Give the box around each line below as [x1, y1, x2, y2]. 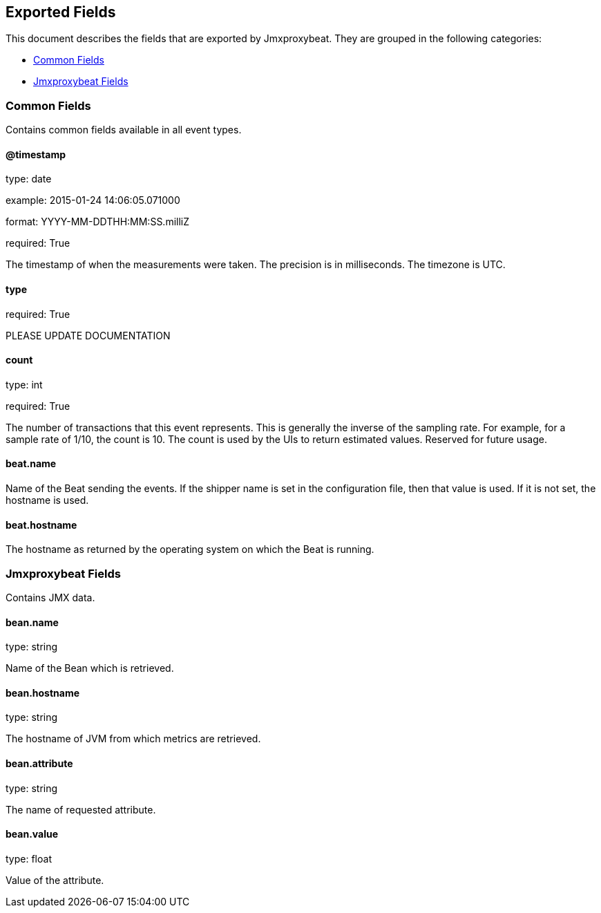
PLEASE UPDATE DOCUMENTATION [6, 329, 171, 341]
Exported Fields [6, 3, 116, 21]
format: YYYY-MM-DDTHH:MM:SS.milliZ [6, 216, 190, 228]
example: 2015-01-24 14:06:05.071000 [6, 194, 180, 207]
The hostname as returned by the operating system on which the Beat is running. [6, 543, 374, 556]
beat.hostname [6, 518, 77, 531]
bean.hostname [6, 686, 80, 699]
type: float [6, 852, 52, 865]
